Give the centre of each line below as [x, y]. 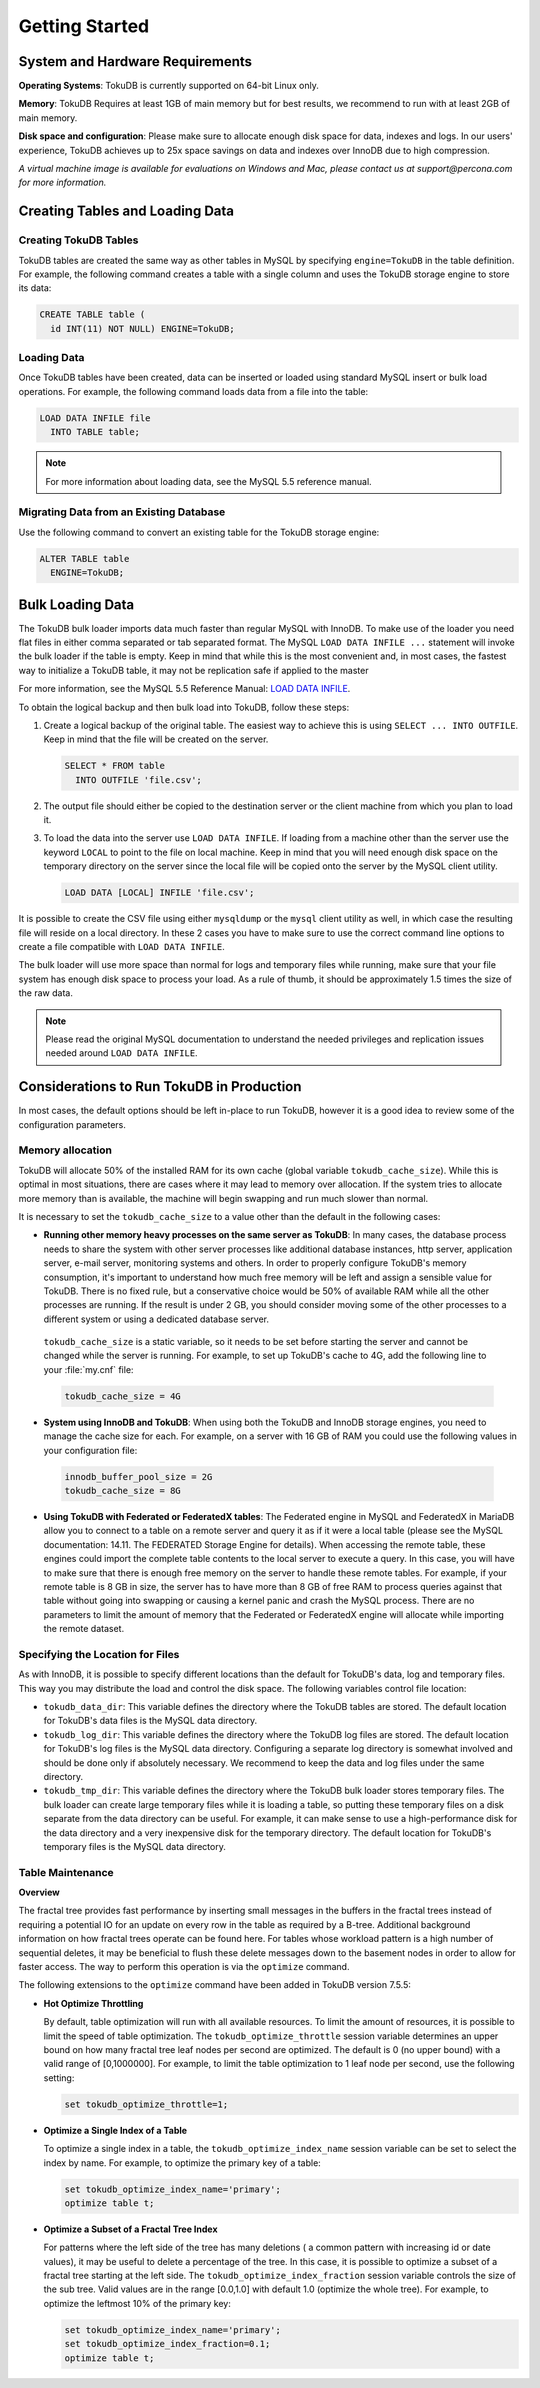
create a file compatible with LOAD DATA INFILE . [121, 947]
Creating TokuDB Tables [78, 240]
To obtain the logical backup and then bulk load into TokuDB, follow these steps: [184, 707]
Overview [39, 1892]
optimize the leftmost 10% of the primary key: [137, 2303]
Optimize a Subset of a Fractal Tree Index [130, 2229]
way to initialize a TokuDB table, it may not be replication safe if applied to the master [193, 670]
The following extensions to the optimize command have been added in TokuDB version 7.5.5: [215, 1985]
